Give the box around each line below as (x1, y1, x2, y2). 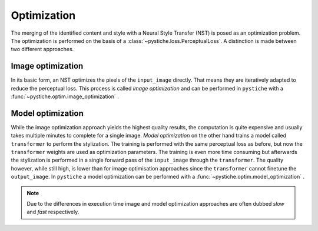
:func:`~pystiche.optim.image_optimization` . (11, 93, 119, 100)
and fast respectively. (26, 209, 79, 216)
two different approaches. (11, 46, 74, 53)
